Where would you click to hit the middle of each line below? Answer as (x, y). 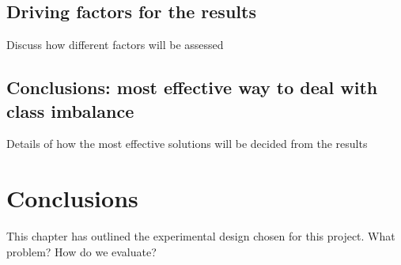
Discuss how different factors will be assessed (115, 45)
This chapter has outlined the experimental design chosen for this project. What (201, 236)
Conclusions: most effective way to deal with (192, 87)
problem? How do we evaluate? (81, 251)
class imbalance (70, 110)
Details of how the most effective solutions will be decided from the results (187, 144)
